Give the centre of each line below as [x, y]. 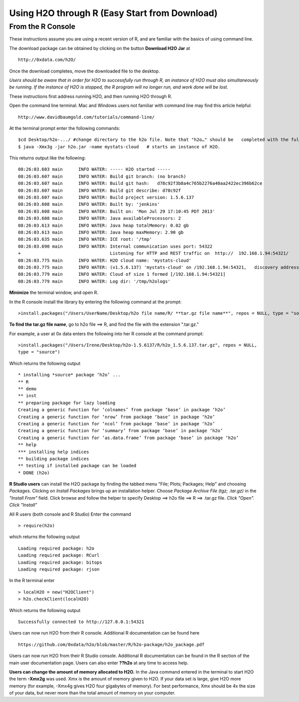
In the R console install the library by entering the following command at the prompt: [95, 302]
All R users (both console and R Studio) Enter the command [70, 514]
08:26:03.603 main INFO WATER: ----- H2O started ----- [94, 169]
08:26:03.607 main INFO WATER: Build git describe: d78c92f [100, 190]
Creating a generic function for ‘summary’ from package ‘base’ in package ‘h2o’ [121, 431]
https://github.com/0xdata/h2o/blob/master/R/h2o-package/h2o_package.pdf [111, 644]
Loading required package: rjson [59, 569]
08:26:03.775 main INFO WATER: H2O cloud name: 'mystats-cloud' [105, 260]
